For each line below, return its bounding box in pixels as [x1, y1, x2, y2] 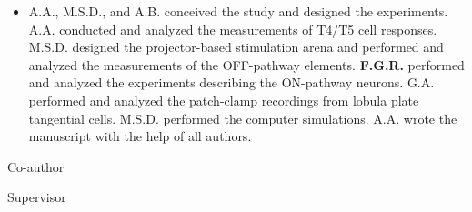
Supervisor [7, 187, 66, 207]
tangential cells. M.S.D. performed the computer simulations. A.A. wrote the [28, 108, 457, 127]
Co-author [7, 156, 65, 176]
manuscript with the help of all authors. [28, 126, 252, 146]
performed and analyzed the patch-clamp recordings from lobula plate [28, 90, 419, 109]
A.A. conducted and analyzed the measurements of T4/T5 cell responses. [28, 19, 437, 38]
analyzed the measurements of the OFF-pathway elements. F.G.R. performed [28, 55, 465, 74]
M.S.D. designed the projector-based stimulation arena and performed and [28, 37, 444, 56]
